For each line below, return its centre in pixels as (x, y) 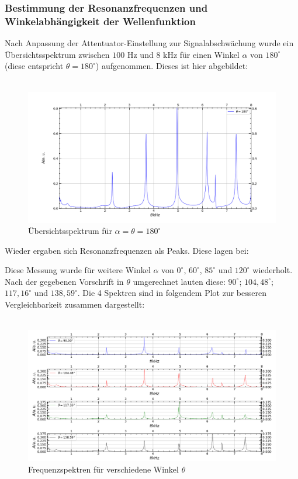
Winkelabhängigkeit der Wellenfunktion (100, 21)
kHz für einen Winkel (201, 54)
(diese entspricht (34, 66)
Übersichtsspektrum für (70, 231)
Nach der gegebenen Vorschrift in (64, 281)
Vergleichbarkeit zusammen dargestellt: (75, 304)
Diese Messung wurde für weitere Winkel (78, 270)
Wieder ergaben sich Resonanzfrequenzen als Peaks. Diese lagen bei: (127, 250)
